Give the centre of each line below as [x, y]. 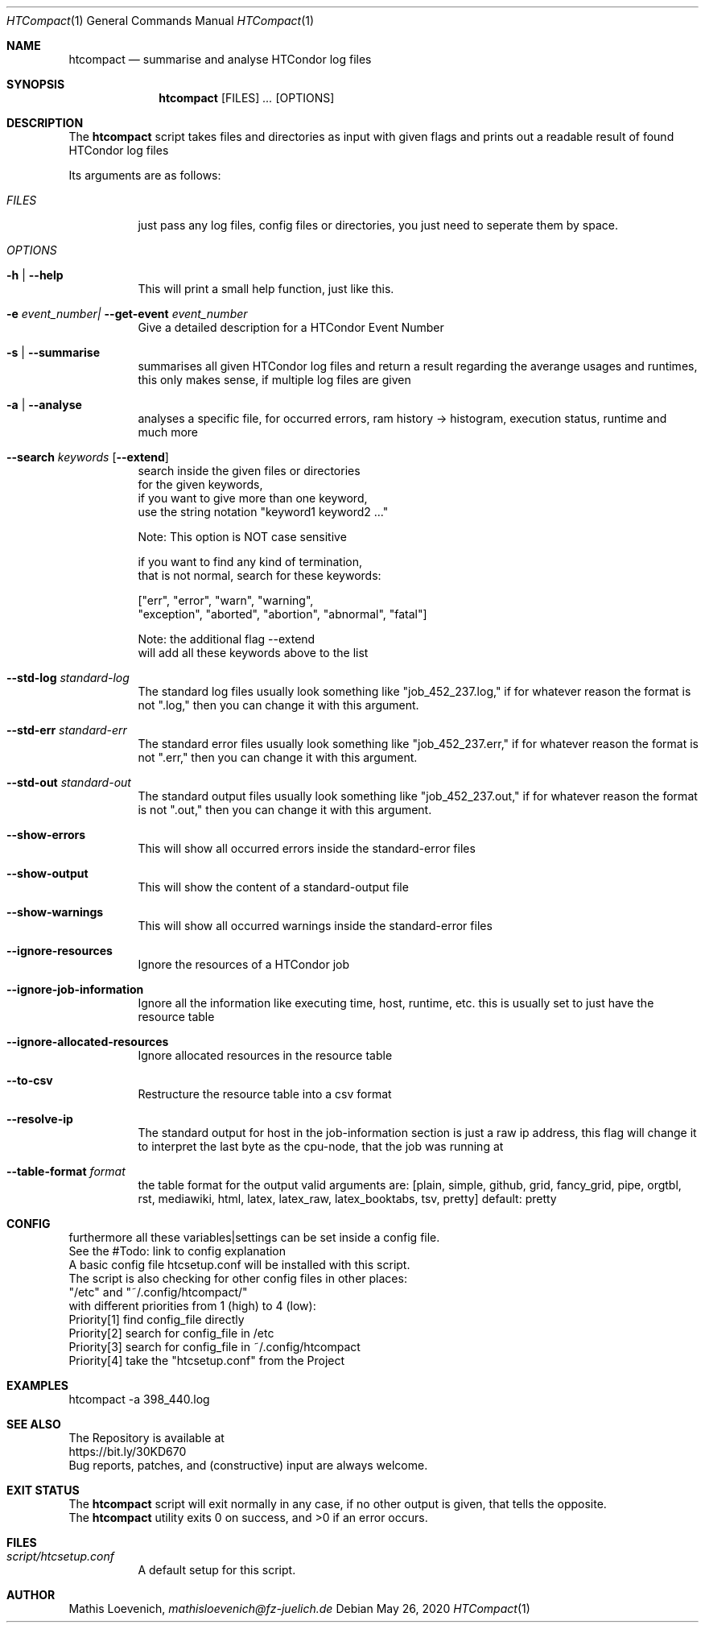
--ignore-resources [60, 951]
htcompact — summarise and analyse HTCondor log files [220, 59]
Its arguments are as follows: [145, 175]
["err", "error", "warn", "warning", [226, 600]
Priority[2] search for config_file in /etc [171, 1333]
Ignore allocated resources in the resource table [265, 1055]
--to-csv [30, 1080]
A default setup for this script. [217, 1570]
